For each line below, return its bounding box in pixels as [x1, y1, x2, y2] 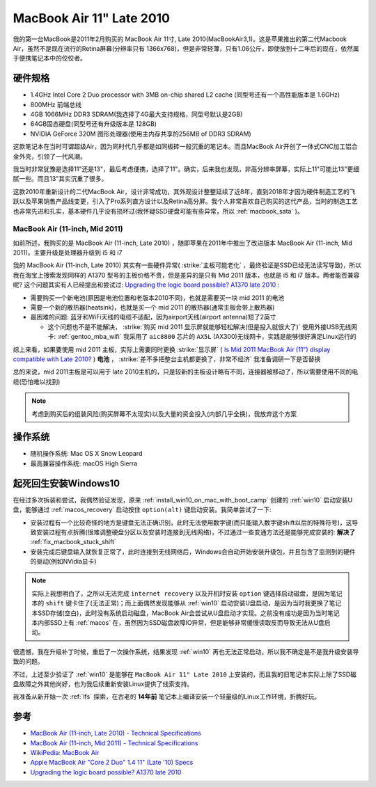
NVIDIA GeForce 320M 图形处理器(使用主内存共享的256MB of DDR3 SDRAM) [30, 129, 252, 138]
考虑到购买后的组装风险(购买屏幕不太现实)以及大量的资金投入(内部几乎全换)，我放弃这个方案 [31, 409, 297, 418]
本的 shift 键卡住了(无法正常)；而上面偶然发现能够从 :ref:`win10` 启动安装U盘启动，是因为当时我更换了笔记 [31, 599, 342, 607]
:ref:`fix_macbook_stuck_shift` [30, 538, 116, 546]
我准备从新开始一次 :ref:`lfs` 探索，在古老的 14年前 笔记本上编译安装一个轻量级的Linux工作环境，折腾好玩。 [13, 692, 320, 701]
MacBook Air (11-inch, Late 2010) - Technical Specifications [30, 729, 201, 738]
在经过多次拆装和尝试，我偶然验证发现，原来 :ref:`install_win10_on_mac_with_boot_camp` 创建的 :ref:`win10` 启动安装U [13, 495, 353, 504]
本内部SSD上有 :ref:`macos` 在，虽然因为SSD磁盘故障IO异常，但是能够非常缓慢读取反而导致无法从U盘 [31, 619, 325, 627]
